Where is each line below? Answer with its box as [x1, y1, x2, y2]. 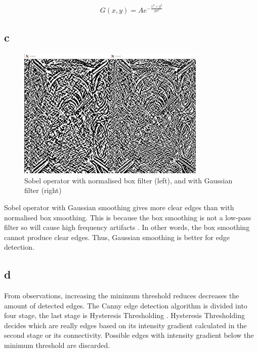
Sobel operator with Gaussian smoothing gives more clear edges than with [4, 202, 234, 212]
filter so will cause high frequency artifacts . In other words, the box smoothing [4, 222, 250, 232]
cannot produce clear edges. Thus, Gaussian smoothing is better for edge [4, 231, 230, 242]
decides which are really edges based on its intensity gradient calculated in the [4, 320, 247, 330]
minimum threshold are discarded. [4, 340, 110, 350]
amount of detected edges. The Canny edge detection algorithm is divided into [4, 300, 247, 310]
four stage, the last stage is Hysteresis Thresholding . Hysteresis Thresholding [4, 310, 245, 321]
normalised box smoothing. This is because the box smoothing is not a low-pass [4, 212, 251, 222]
